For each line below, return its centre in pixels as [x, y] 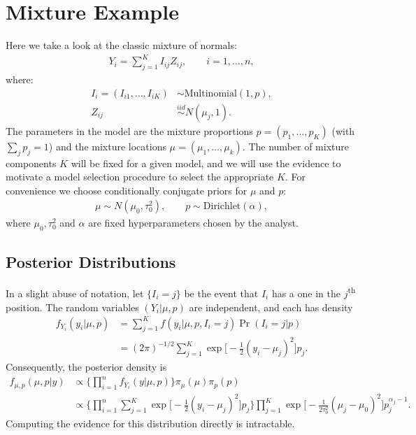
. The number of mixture [295, 146]
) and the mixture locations [107, 146]
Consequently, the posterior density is [86, 367]
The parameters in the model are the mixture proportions [129, 130]
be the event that [221, 293]
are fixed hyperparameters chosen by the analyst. [193, 223]
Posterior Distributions [91, 261]
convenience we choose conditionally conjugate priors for [127, 190]
